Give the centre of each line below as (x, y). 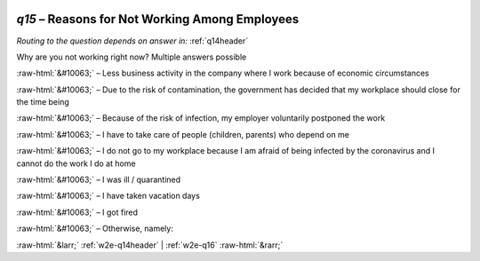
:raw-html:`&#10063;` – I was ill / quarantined (99, 180)
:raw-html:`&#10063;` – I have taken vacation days (108, 196)
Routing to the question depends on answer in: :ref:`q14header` (132, 41)
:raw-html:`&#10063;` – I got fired (77, 212)
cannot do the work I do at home (76, 163)
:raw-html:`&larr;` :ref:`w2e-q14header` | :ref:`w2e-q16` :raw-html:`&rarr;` (150, 245)
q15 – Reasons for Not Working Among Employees (158, 19)
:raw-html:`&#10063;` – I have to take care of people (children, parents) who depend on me (183, 134)
